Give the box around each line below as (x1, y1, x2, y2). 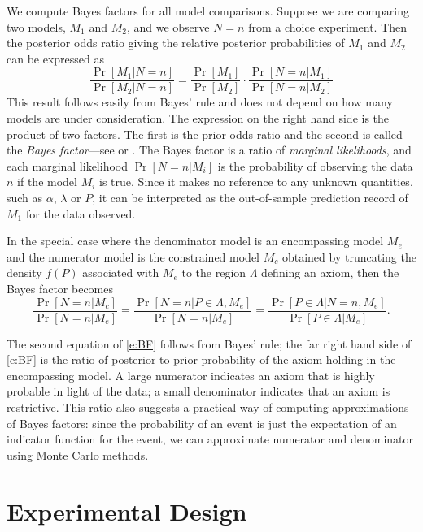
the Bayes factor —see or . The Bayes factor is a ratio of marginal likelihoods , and (7, 141, 412, 158)
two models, (7, 18, 66, 35)
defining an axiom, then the (261, 264, 399, 281)
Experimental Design (7, 494, 247, 527)
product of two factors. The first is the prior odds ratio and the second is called (7, 125, 403, 142)
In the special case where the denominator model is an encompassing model (7, 232, 384, 249)
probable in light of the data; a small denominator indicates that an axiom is (7, 383, 390, 400)
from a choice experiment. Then (248, 18, 408, 35)
